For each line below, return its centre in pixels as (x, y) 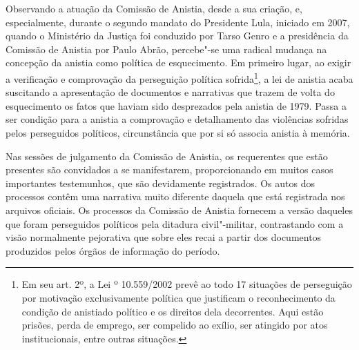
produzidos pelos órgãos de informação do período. (113, 250)
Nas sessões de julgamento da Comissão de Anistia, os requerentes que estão (167, 156)
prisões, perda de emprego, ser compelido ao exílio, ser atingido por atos (175, 325)
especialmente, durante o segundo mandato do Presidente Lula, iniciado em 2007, (178, 22)
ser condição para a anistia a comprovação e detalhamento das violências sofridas (177, 119)
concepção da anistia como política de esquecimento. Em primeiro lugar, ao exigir (178, 62)
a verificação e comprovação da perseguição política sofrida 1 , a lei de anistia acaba (179, 77)
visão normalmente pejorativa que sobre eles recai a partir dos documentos (164, 237)
